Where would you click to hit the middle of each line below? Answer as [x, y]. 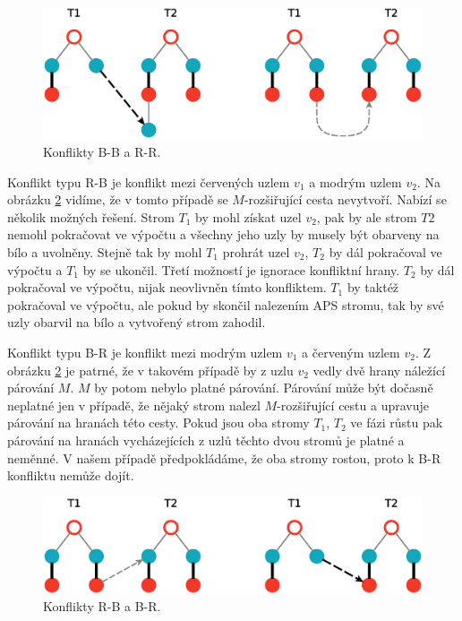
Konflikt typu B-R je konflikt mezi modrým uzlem [145, 352]
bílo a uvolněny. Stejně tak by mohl [105, 251]
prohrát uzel [256, 251]
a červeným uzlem [351, 352]
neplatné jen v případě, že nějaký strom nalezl [134, 405]
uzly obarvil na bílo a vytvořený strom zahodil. [137, 322]
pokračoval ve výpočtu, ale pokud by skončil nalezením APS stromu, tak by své [226, 304]
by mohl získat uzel [248, 216]
